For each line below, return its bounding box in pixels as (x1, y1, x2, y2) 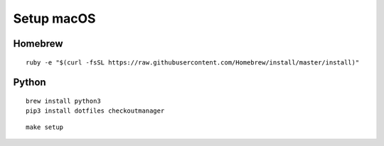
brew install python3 (26, 96, 101, 105)
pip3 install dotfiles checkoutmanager (26, 107, 165, 115)
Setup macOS (13, 11, 96, 26)
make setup (26, 123, 64, 131)
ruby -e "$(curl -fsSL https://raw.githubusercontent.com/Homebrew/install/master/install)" (26, 58, 360, 67)
